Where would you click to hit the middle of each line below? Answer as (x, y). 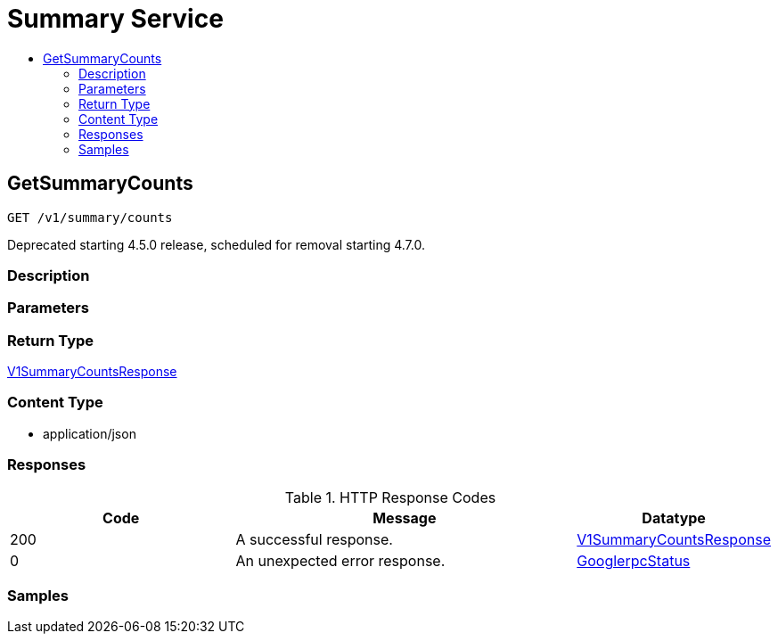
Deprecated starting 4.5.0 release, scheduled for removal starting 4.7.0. (216, 244)
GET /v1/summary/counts (90, 217)
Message (405, 518)
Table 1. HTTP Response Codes (390, 497)
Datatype (674, 518)
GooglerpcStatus (634, 560)
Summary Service (115, 19)
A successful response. (314, 539)
